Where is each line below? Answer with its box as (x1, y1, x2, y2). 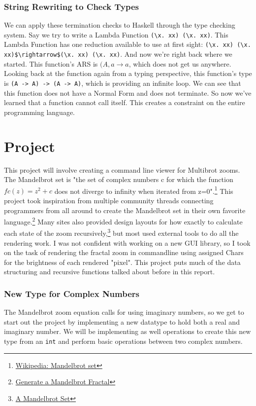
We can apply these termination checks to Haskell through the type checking (4, 20, 235, 30)
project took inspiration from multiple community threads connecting (4, 195, 214, 205)
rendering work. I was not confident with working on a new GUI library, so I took (4, 237, 251, 248)
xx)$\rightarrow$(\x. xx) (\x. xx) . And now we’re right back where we (4, 49, 232, 59)
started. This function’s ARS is (4, 58, 98, 69)
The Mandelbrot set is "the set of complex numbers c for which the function (4, 174, 233, 185)
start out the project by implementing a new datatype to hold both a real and (4, 316, 240, 327)
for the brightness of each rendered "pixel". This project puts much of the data (4, 257, 241, 267)
